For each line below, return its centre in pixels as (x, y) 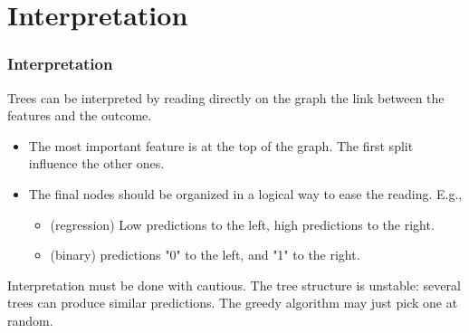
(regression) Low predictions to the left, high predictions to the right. (242, 224)
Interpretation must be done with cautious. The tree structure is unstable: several (234, 285)
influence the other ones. (96, 163)
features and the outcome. (80, 115)
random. (30, 320)
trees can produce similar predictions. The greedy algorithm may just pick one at (233, 303)
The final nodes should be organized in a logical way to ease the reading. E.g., (245, 193)
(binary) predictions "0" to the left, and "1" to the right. (205, 255)
